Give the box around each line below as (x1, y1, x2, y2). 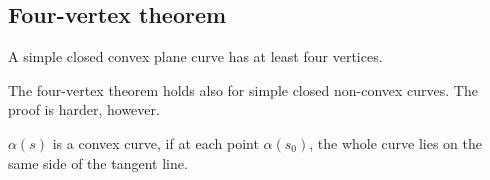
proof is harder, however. (8, 99, 160, 120)
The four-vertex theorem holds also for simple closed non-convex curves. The (8, 79, 478, 100)
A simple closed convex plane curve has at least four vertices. (8, 46, 383, 67)
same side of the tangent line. (8, 152, 188, 173)
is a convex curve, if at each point (52, 132, 259, 153)
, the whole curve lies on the (309, 132, 483, 153)
